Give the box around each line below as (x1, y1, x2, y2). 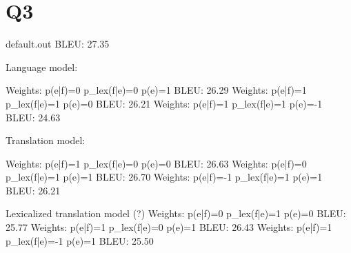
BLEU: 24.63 (6, 110, 61, 124)
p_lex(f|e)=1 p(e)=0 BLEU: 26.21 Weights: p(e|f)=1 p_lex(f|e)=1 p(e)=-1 (6, 96, 323, 110)
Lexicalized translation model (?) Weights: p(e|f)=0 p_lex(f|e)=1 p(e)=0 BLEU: (6, 206, 346, 221)
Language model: (6, 59, 78, 74)
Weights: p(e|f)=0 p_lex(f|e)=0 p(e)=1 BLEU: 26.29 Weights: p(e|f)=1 (6, 83, 307, 97)
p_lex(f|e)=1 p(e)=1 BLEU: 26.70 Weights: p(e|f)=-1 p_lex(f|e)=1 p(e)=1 (6, 170, 323, 184)
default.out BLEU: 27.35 (6, 37, 110, 51)
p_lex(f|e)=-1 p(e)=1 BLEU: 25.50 (6, 233, 154, 247)
